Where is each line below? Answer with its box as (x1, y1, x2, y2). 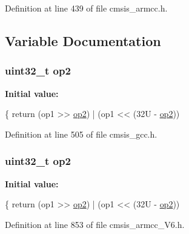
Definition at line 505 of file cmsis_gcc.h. (5, 127, 157, 140)
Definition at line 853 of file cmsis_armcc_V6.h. (5, 218, 185, 230)
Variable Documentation (5, 31, 161, 50)
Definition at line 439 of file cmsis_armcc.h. (5, 2, 168, 14)
